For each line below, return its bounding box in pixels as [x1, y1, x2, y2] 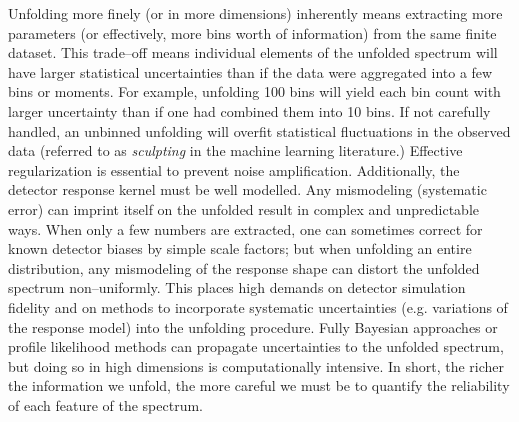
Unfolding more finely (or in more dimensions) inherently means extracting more [8, 3, 503, 23]
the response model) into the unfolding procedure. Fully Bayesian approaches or [8, 316, 498, 337]
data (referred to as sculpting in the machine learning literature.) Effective [8, 140, 463, 161]
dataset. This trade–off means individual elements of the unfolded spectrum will [8, 42, 498, 63]
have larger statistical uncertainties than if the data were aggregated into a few [8, 61, 493, 82]
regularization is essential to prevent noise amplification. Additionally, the [8, 159, 460, 180]
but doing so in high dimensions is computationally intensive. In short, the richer [8, 355, 505, 376]
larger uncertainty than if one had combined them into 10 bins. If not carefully [8, 100, 491, 121]
